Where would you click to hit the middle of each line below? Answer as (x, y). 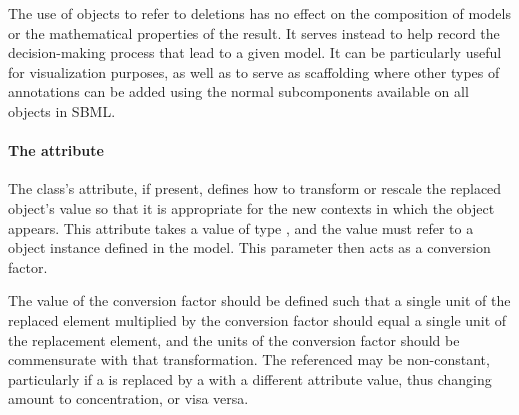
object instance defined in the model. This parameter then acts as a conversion (249, 247)
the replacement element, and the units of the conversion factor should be (234, 339)
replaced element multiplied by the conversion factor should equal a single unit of (257, 319)
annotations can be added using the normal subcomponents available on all (238, 91)
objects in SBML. (62, 110)
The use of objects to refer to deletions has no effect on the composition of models (259, 13)
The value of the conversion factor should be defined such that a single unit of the (259, 300)
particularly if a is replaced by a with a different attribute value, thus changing (250, 378)
